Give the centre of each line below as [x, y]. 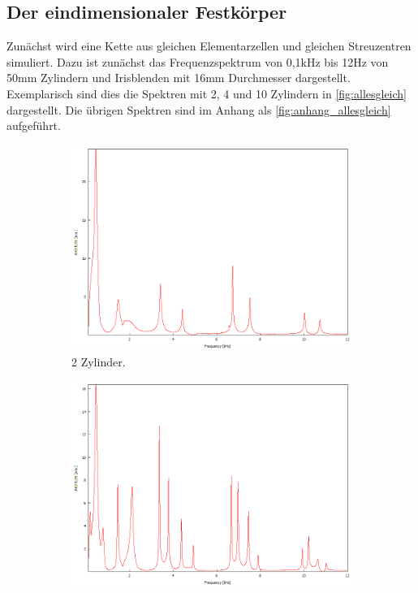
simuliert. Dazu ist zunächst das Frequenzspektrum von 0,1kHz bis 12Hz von [198, 61]
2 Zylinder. [99, 361]
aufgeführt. [34, 126]
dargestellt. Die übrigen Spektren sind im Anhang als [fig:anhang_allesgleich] [199, 109]
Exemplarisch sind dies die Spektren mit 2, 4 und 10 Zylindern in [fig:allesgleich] [207, 93]
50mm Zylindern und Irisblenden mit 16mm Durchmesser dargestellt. [179, 78]
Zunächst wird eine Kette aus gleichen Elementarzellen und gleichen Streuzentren [209, 46]
